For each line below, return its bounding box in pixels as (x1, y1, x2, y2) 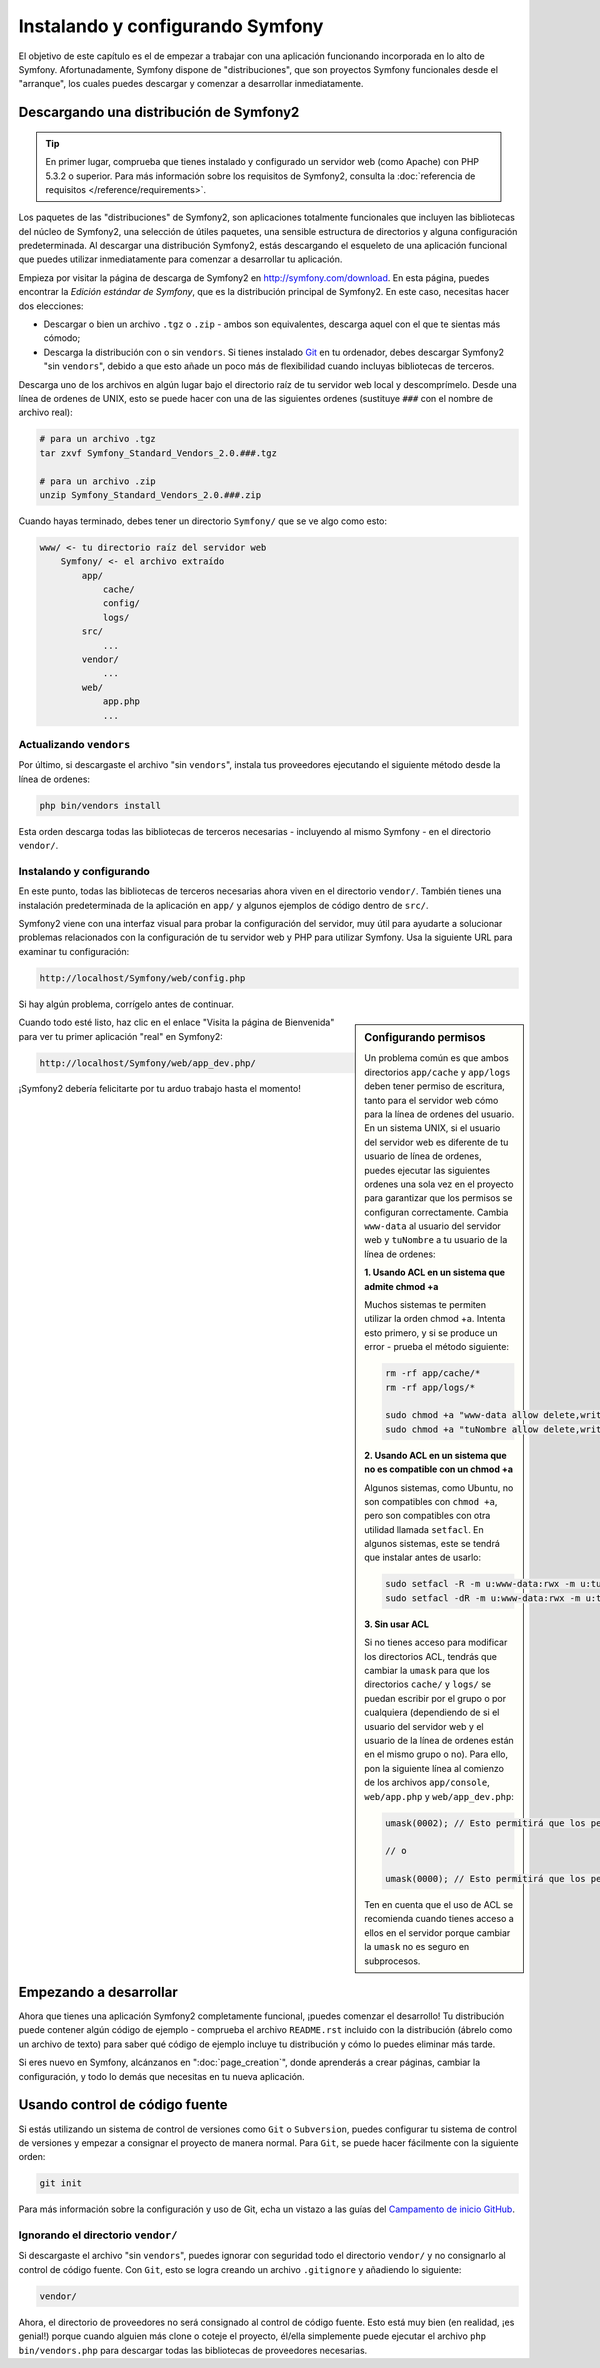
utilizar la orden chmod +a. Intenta (364, 1313, 506, 1325)
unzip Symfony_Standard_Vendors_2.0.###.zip (39, 489, 262, 500)
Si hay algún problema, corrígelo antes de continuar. (18, 998, 234, 1010)
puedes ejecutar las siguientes (364, 1164, 490, 1176)
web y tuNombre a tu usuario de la (364, 1234, 508, 1246)
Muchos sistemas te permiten (364, 1299, 487, 1311)
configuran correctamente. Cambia (364, 1206, 509, 1218)
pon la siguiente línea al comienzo (364, 1762, 505, 1774)
